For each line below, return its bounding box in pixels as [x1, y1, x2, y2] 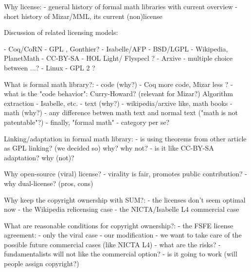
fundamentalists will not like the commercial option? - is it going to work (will [4, 249, 237, 259]
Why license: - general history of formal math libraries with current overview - [4, 1, 238, 11]
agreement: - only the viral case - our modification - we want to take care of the [4, 230, 242, 240]
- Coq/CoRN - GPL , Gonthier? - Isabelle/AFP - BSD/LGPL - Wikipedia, [4, 43, 228, 53]
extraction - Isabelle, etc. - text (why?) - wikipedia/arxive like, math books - [4, 98, 233, 108]
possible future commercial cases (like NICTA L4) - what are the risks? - [4, 239, 221, 249]
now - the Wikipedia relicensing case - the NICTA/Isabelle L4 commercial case [4, 204, 239, 214]
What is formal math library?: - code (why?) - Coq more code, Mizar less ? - [4, 79, 233, 89]
